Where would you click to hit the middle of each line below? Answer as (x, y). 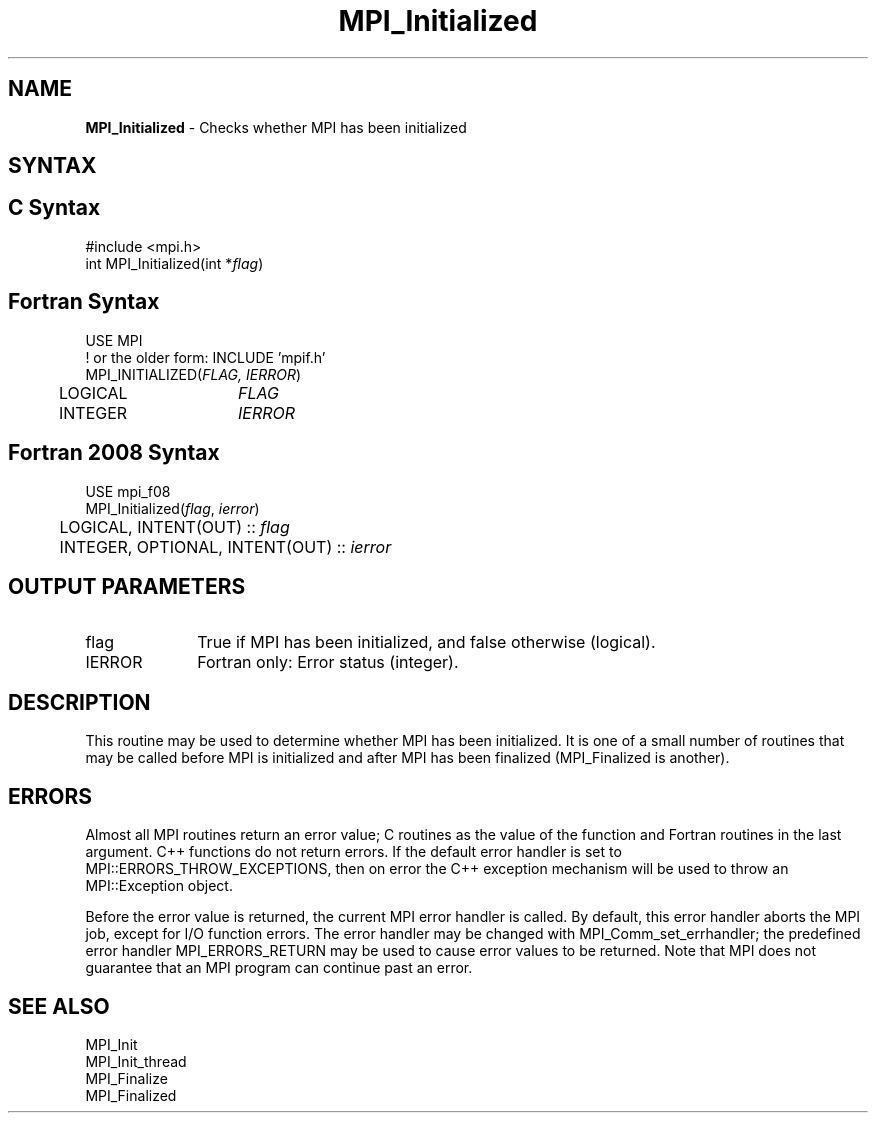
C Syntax (54, 208)
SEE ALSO (59, 1006)
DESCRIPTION (79, 702)
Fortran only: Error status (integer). (328, 662)
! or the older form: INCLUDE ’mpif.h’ (205, 357)
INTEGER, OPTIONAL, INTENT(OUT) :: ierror (225, 546)
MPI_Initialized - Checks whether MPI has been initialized (276, 127)
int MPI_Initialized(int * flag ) (174, 263)
